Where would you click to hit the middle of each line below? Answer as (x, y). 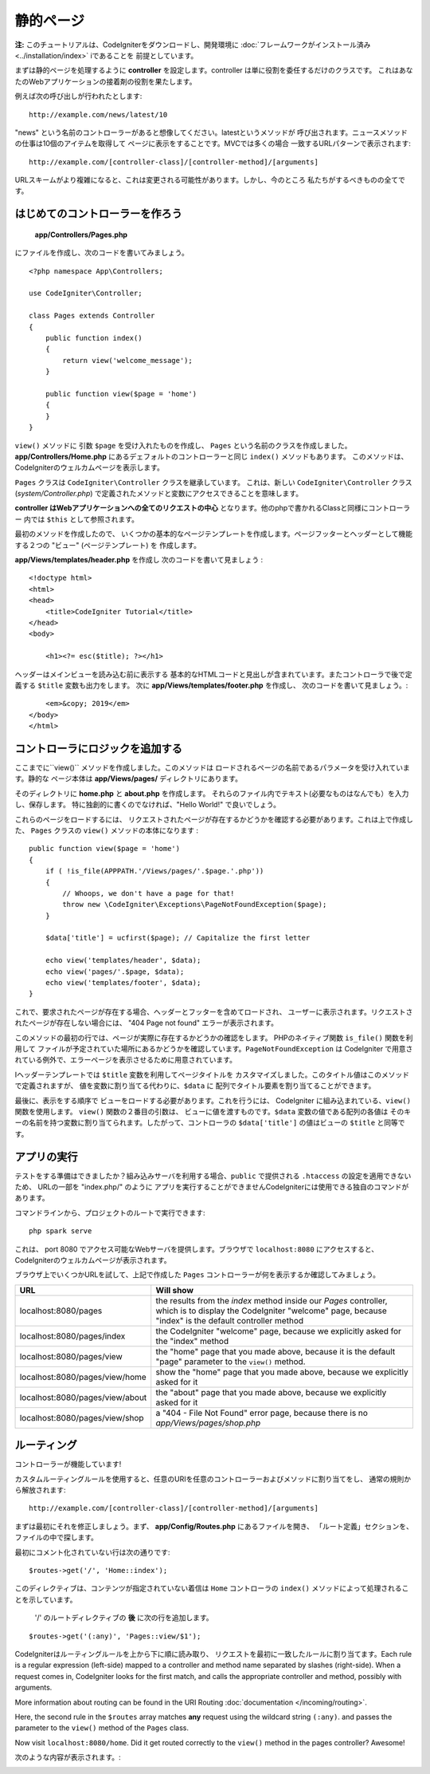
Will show (175, 1290)
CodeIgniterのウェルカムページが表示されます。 (93, 1260)
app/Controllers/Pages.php (81, 235)
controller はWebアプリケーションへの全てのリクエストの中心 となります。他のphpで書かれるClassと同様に (192, 508)
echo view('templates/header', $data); (123, 960)
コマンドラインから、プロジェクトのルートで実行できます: (110, 1212)
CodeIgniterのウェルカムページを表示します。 (90, 467)
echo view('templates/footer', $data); (123, 983)
